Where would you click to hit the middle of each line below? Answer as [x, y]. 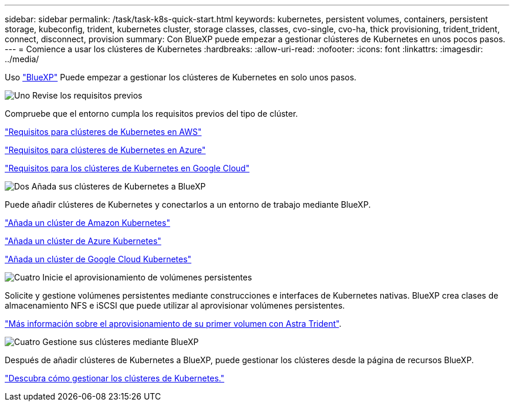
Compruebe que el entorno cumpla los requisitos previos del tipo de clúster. [151, 114]
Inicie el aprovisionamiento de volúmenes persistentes [147, 277]
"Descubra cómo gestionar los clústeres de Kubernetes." [115, 378]
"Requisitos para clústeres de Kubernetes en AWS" [103, 132]
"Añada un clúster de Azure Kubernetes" [83, 241]
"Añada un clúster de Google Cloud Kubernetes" [98, 259]
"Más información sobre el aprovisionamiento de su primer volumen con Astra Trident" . [173, 324]
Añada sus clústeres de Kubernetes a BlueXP [119, 186]
